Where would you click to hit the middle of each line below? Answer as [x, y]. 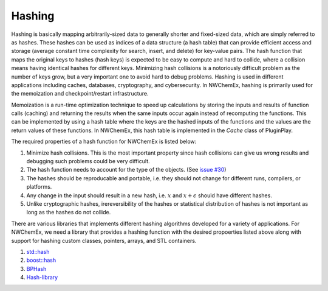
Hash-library [42, 278]
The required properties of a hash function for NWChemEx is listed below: [104, 142]
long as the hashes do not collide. [69, 212]
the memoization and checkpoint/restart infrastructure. [80, 94]
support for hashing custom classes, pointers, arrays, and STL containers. [104, 240]
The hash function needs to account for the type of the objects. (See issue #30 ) [126, 170]
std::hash [38, 251]
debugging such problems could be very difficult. [88, 161]
